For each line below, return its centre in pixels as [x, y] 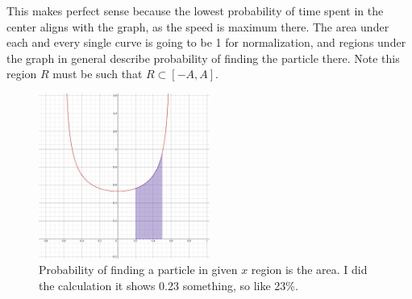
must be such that [98, 74]
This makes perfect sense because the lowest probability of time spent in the [195, 10]
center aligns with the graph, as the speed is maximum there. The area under [198, 26]
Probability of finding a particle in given [138, 270]
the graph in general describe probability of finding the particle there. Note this [203, 58]
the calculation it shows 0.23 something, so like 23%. [169, 285]
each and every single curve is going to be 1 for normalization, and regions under [206, 42]
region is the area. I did [309, 270]
